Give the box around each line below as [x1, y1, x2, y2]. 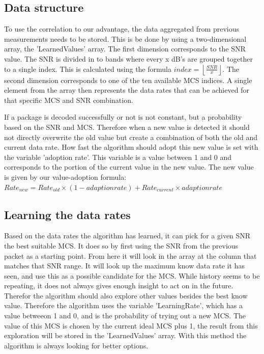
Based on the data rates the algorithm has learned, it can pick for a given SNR [4, 230, 251, 241]
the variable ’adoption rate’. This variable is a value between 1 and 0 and [4, 151, 232, 162]
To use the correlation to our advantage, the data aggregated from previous [4, 23, 239, 34]
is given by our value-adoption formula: [4, 171, 127, 182]
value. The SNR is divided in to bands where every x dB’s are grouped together [4, 53, 253, 64]
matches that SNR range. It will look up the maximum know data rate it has [4, 260, 245, 271]
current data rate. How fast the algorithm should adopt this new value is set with [4, 142, 258, 152]
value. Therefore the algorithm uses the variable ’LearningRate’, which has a [4, 300, 243, 311]
